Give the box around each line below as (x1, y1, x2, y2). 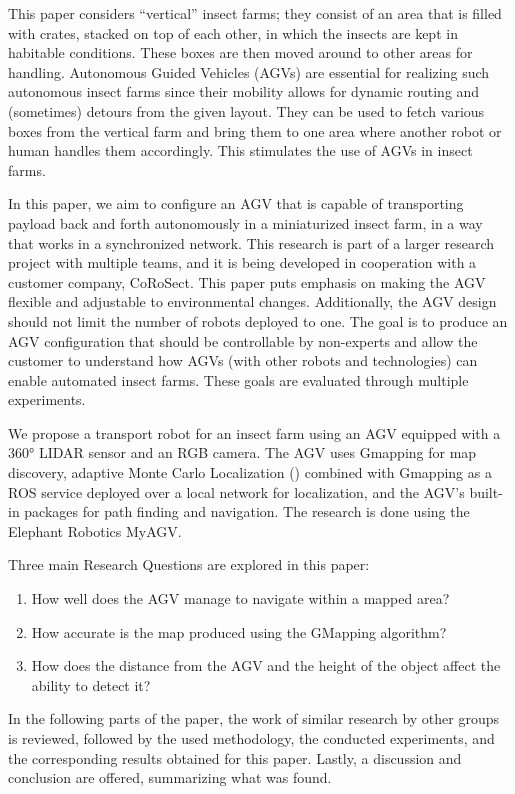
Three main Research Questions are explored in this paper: (8, 554, 370, 575)
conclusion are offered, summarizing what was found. (8, 767, 332, 788)
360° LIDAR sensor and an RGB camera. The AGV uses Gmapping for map (8, 442, 477, 463)
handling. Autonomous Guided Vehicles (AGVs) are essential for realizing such (8, 61, 490, 82)
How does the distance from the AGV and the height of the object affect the (31, 655, 501, 676)
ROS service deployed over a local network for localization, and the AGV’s (8, 481, 465, 502)
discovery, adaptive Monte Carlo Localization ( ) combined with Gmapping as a (8, 462, 492, 483)
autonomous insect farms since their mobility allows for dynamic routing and (8, 81, 480, 102)
